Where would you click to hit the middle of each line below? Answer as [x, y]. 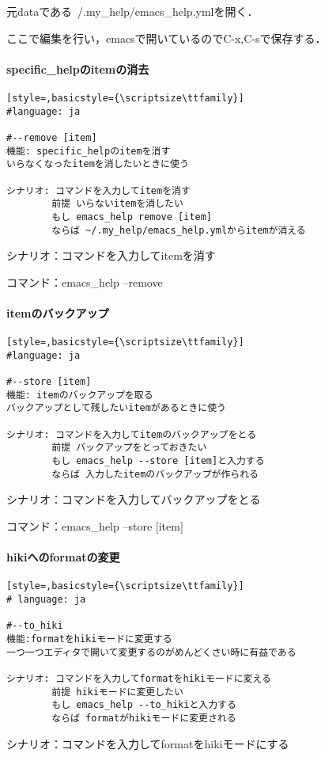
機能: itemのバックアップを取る [80, 395]
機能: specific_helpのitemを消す [89, 151]
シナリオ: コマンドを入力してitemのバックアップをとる [132, 434]
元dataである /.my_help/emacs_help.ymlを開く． [132, 11]
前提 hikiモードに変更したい [117, 692]
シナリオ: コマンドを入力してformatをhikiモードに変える [139, 678]
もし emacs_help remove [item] [132, 217]
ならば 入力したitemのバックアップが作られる [155, 474]
